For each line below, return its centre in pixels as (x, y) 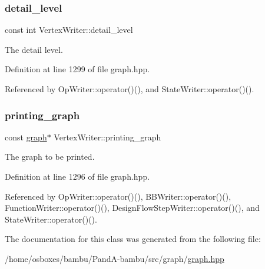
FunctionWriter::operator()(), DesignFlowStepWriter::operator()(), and (132, 208)
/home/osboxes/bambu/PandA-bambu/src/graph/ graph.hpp (115, 258)
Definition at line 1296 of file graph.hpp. (77, 176)
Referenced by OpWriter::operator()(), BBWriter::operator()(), (118, 196)
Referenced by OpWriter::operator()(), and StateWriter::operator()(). (130, 89)
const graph (26, 137)
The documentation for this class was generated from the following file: (133, 239)
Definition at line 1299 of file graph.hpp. (77, 69)
